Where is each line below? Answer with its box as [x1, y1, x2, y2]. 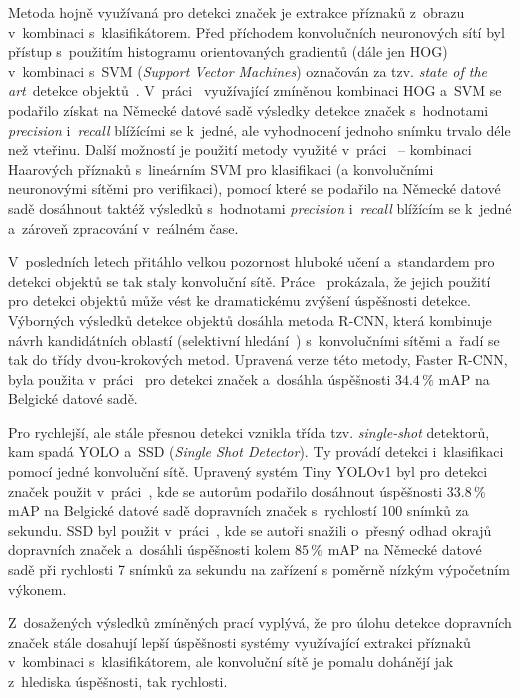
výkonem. [8, 578, 67, 599]
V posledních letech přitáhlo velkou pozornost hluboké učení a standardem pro [8, 251, 495, 272]
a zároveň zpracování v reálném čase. [8, 217, 239, 238]
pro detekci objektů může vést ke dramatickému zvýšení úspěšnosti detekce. [8, 290, 471, 311]
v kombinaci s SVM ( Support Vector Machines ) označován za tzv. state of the [8, 60, 488, 81]
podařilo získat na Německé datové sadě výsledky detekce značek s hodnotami [8, 99, 489, 120]
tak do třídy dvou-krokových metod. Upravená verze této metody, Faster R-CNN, [8, 349, 508, 370]
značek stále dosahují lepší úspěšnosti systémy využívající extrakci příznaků [8, 631, 471, 652]
